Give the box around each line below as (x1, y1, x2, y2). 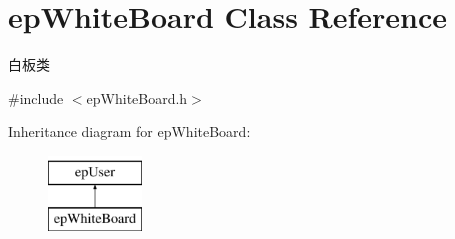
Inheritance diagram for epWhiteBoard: (8, 121, 251, 142)
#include (8, 87, 64, 108)
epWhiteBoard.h (86, 87, 188, 108)
